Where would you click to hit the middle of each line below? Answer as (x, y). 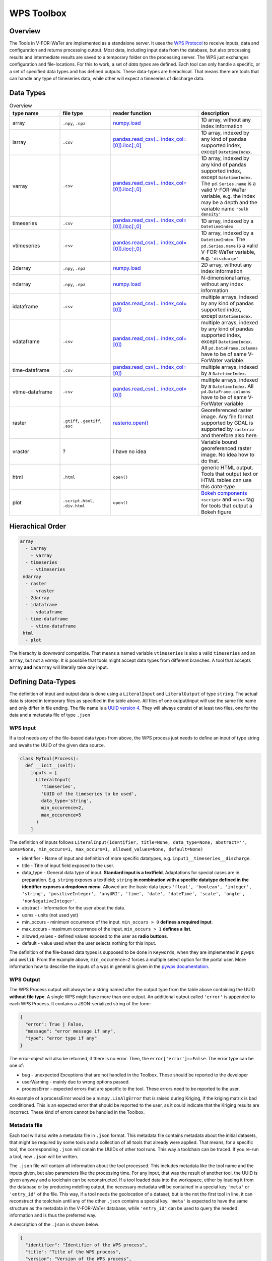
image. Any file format (227, 417)
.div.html (74, 506)
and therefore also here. (229, 435)
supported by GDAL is (227, 423)
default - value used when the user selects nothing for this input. (89, 943)
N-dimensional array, (226, 278)
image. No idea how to (227, 455)
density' (211, 214)
